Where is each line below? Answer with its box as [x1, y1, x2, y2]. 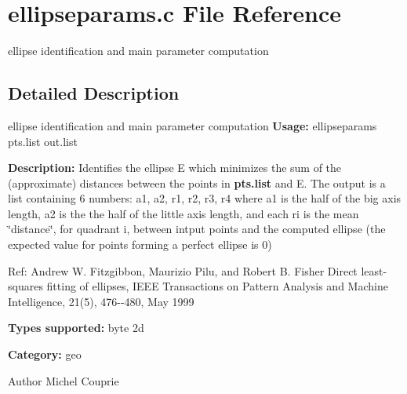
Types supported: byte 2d [8, 319, 144, 336]
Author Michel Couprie [8, 372, 119, 389]
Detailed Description [8, 81, 180, 105]
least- [361, 262, 387, 279]
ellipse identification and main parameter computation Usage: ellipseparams [8, 117, 377, 133]
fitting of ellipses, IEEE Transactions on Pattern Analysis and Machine [46, 278, 388, 294]
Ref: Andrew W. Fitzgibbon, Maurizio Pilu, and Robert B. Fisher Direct [8, 262, 358, 279]
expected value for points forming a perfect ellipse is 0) [8, 236, 272, 253]
